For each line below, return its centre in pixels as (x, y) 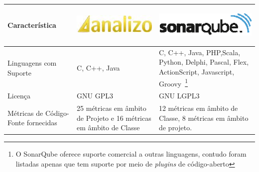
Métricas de (25, 113)
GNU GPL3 (95, 96)
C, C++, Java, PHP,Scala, (199, 52)
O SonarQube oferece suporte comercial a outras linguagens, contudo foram (131, 154)
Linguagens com (32, 63)
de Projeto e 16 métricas (114, 118)
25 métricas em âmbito (112, 108)
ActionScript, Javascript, (196, 72)
